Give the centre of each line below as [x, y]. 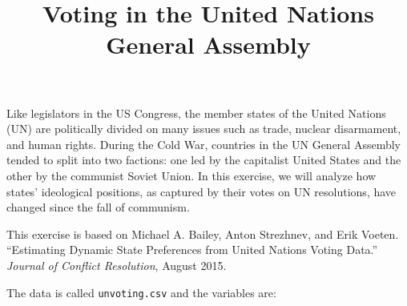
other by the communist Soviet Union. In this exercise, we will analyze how [191, 175]
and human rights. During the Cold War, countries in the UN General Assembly [203, 144]
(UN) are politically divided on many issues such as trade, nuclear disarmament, [204, 129]
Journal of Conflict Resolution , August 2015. [117, 265]
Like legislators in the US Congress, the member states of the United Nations [196, 113]
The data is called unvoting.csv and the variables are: [141, 292]
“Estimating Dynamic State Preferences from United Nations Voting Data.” [192, 250]
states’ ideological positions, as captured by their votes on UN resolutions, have [201, 191]
